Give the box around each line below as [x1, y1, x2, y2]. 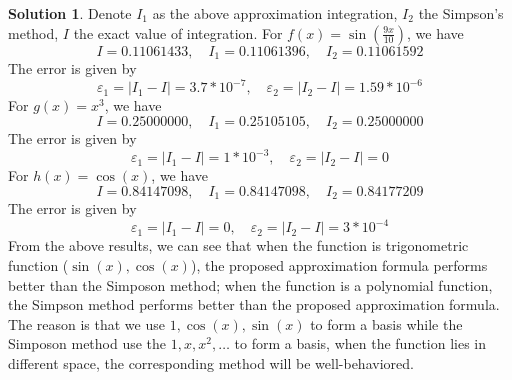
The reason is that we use [8, 313, 165, 334]
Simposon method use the [8, 333, 167, 354]
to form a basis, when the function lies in [234, 333, 487, 354]
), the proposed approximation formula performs [190, 255, 488, 276]
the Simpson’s [418, 3, 504, 23]
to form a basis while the [310, 313, 463, 334]
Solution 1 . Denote [8, 3, 132, 23]
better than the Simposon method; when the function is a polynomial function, [8, 274, 493, 295]
